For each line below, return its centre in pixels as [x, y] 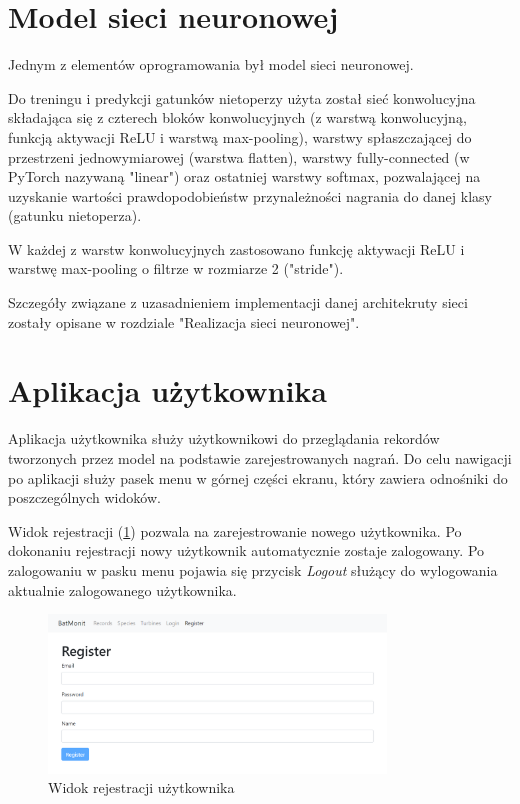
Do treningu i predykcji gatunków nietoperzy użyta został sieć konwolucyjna [242, 97]
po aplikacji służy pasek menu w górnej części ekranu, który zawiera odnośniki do [258, 477]
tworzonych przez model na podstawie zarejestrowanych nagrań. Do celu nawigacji [260, 457]
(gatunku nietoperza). [75, 215]
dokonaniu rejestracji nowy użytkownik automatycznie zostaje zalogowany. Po [246, 550]
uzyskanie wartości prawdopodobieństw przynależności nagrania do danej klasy [250, 195]
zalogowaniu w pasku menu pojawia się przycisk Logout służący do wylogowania [253, 569]
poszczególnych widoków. [84, 497]
